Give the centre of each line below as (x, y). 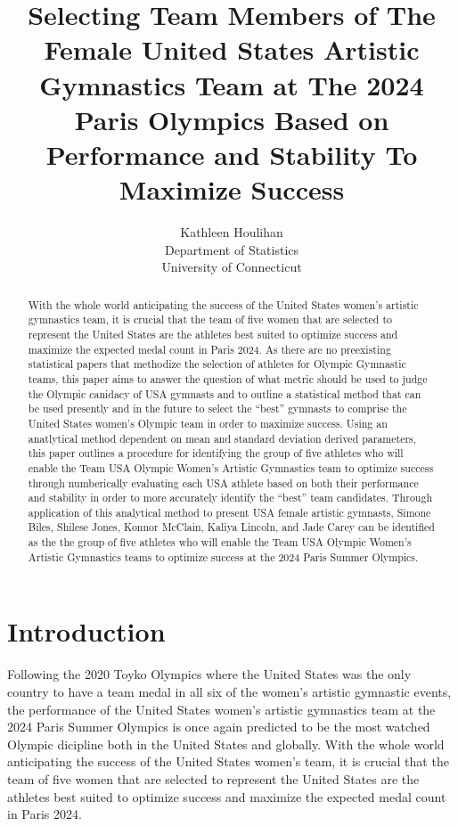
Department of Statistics (232, 249)
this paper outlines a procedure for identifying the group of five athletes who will (216, 453)
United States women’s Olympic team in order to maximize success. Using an (208, 423)
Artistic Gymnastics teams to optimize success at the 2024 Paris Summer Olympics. (223, 556)
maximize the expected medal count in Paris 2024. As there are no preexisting (209, 349)
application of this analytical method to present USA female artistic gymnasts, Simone (229, 512)
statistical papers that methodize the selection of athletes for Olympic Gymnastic (217, 364)
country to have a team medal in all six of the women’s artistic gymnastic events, (229, 691)
